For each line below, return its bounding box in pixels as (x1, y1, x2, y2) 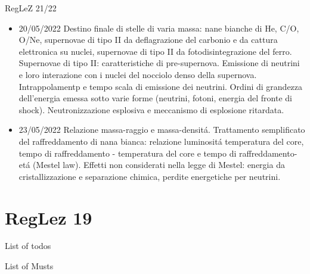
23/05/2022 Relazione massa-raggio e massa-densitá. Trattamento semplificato (18, 123, 305, 136)
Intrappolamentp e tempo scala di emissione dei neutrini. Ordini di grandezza (18, 80, 303, 92)
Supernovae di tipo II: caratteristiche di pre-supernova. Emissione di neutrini (18, 57, 300, 69)
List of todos (5, 239, 51, 252)
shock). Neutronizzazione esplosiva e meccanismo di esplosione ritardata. (18, 103, 284, 116)
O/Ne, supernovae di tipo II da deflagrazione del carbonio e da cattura (18, 33, 278, 46)
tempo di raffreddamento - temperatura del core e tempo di (18, 147, 237, 159)
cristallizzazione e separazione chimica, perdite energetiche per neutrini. (18, 170, 281, 182)
